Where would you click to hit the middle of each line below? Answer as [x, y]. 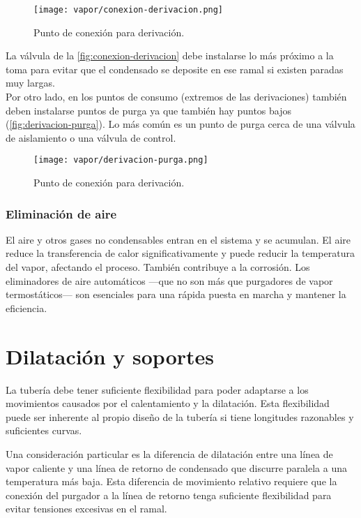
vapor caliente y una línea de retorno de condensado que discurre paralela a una [177, 467]
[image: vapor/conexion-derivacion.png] [129, 10]
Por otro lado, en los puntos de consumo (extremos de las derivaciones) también [176, 97]
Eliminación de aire [61, 213]
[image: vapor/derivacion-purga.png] [121, 160]
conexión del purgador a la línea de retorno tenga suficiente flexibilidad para [169, 495]
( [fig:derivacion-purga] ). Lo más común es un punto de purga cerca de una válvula [180, 124]
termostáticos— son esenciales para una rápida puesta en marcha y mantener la [176, 294]
